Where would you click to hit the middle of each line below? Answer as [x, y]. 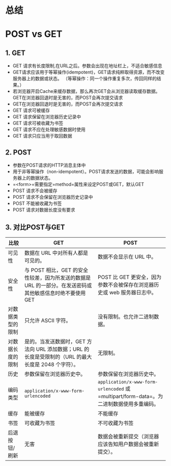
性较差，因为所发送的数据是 [58, 277]
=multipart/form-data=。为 [130, 396]
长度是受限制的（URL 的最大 [58, 356]
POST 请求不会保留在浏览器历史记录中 [53, 197]
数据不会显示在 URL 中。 [127, 256]
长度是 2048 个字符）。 [52, 364]
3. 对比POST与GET [35, 227]
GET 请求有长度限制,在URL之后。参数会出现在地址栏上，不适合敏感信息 [88, 66]
